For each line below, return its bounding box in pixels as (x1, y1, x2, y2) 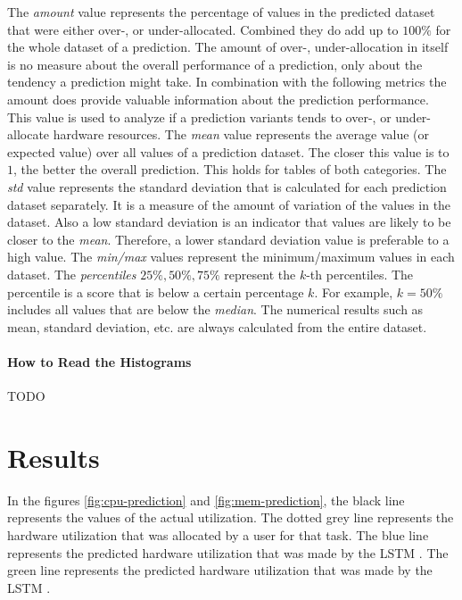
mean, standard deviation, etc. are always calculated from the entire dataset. (7, 317, 427, 336)
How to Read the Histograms (7, 352, 192, 371)
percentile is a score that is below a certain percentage (7, 282, 304, 301)
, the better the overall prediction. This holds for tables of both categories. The (13, 160, 447, 179)
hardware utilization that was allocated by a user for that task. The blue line (7, 525, 429, 544)
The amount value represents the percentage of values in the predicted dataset (7, 3, 435, 21)
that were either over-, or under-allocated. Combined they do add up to (7, 20, 399, 38)
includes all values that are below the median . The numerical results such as (7, 300, 424, 319)
